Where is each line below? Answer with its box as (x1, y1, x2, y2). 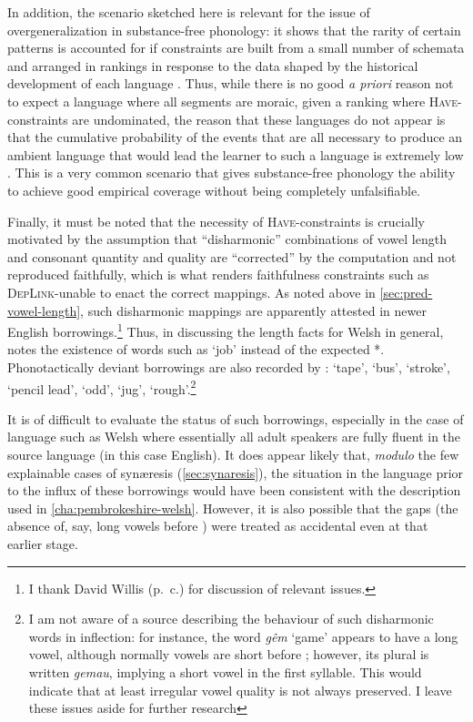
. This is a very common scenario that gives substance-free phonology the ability (7, 163, 456, 182)
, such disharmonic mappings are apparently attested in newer (80, 300, 427, 320)
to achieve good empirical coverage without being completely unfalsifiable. (7, 180, 420, 199)
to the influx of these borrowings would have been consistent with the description (7, 481, 461, 500)
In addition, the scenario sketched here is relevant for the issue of (7, 3, 370, 21)
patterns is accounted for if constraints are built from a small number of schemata (7, 38, 465, 57)
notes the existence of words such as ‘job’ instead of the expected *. (7, 340, 385, 359)
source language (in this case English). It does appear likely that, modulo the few (7, 444, 459, 463)
